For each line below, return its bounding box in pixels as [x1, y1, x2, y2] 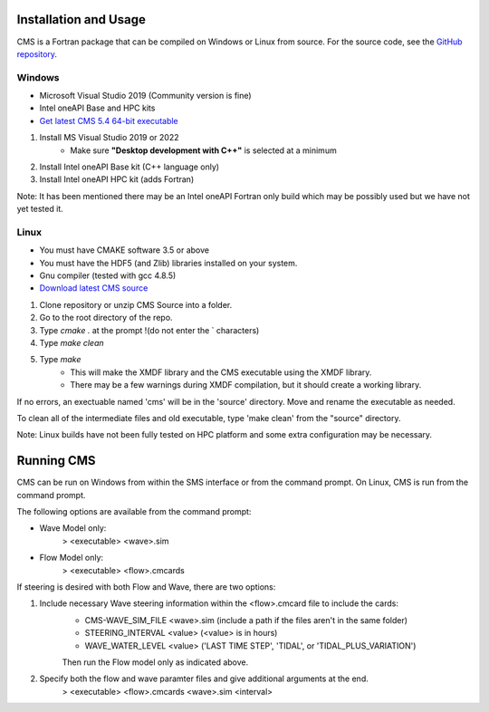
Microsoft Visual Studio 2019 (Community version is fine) [39, 91, 253, 101]
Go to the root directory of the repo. [39, 313, 173, 323]
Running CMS [16, 453, 96, 468]
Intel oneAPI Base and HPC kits [39, 102, 156, 113]
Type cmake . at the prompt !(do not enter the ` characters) [39, 324, 260, 335]
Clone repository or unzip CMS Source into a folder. [39, 299, 233, 310]
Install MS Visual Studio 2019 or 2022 [39, 132, 179, 143]
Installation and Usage [16, 12, 147, 27]
